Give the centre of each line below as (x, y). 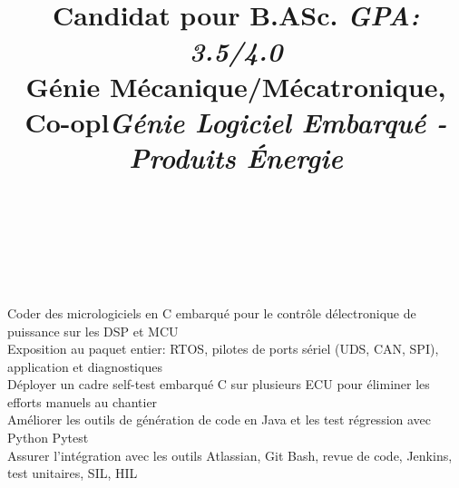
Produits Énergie (236, 157)
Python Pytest (48, 438)
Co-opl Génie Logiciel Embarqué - (236, 122)
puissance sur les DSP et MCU (93, 331)
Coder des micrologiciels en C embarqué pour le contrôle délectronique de (212, 312)
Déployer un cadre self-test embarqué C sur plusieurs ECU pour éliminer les (219, 384)
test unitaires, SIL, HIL (73, 473)
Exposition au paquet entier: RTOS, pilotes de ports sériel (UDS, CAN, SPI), (223, 349)
